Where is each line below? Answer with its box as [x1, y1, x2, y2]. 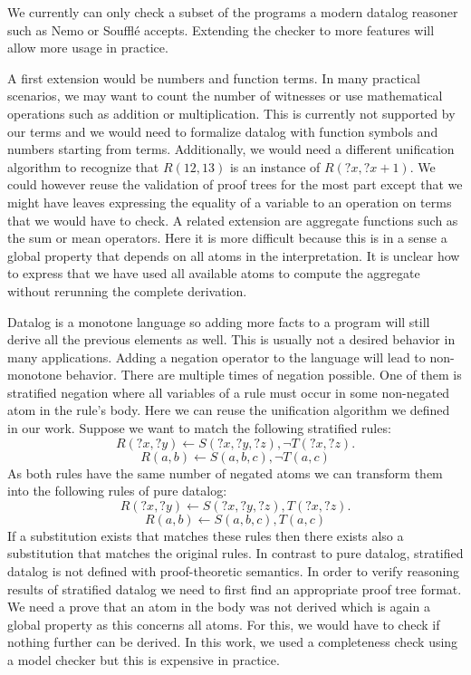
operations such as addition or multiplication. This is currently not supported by [7, 103, 456, 122]
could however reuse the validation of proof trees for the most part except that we [7, 175, 463, 194]
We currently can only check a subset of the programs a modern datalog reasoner [7, 3, 458, 21]
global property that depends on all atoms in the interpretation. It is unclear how [7, 246, 460, 265]
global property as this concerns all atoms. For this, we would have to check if [7, 614, 440, 633]
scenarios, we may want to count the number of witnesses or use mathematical [7, 86, 443, 105]
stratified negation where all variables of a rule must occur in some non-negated [7, 382, 450, 401]
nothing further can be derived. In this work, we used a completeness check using [7, 632, 458, 651]
